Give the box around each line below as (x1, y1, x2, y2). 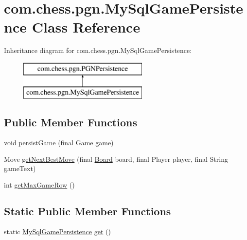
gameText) (4, 163, 36, 173)
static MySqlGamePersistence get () (4, 226, 111, 236)
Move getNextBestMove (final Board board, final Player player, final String (4, 154, 228, 164)
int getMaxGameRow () (4, 180, 75, 190)
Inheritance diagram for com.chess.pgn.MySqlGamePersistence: (4, 45, 192, 55)
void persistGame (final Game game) (4, 137, 114, 148)
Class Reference (32, 17, 141, 37)
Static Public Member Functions (4, 204, 171, 219)
